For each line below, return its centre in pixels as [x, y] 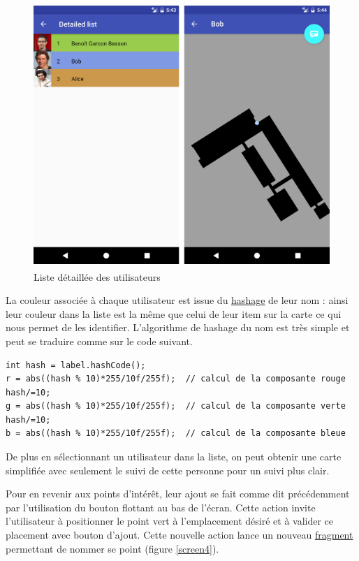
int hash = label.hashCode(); [76, 365]
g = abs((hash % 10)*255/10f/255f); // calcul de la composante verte [176, 406]
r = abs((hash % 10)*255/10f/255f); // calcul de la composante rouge [176, 379]
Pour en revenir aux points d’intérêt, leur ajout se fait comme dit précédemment [178, 494]
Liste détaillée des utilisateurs [97, 276]
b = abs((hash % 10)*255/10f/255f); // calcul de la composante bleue [176, 433]
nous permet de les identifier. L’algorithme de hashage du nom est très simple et [178, 327]
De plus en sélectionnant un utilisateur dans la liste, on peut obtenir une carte [174, 457]
